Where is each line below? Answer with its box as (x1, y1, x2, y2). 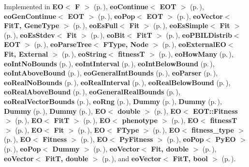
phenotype (122, 115, 158, 125)
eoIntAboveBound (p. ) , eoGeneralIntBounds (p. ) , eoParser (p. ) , (4, 68, 218, 78)
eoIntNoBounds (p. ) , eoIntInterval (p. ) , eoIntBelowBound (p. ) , (4, 58, 215, 68)
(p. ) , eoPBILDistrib (166, 30, 232, 40)
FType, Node (103, 39, 148, 49)
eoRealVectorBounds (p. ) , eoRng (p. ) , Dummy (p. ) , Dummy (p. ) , (4, 96, 222, 106)
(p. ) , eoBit (90, 30, 125, 40)
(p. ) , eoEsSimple (153, 20, 208, 30)
